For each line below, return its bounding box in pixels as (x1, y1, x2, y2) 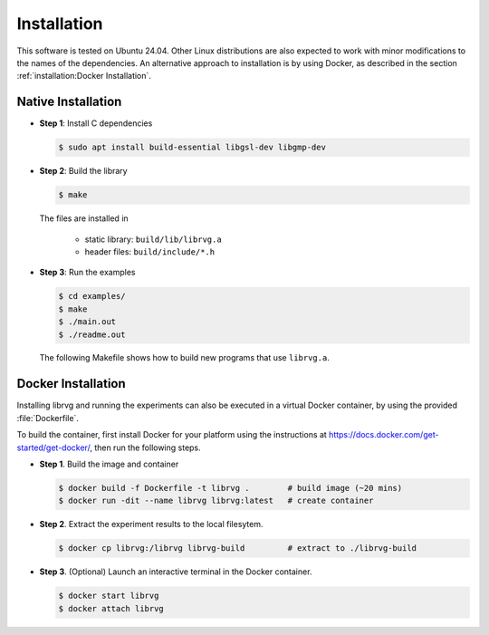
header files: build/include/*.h (84, 245, 216, 257)
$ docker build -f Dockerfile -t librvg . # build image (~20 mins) (58, 483, 403, 493)
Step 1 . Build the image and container (39, 458, 179, 469)
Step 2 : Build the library (39, 166, 128, 177)
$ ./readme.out (58, 329, 126, 340)
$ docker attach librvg (58, 603, 165, 613)
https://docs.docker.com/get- (329, 429, 439, 440)
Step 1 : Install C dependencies (39, 118, 153, 129)
